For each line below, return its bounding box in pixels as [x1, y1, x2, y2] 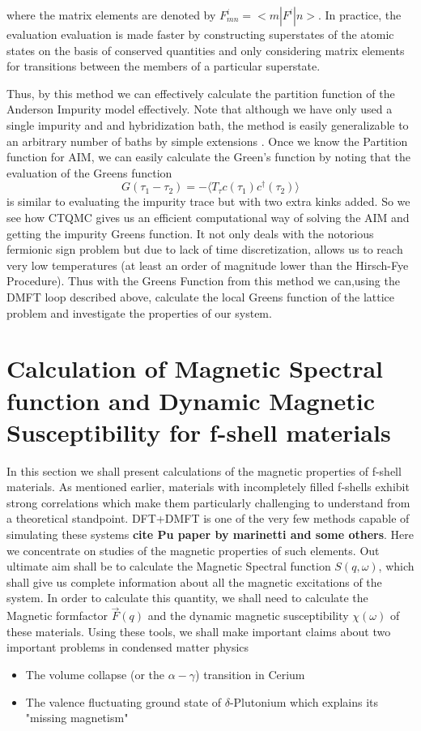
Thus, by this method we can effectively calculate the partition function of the [6, 84, 395, 101]
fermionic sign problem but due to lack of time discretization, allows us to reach [6, 241, 403, 258]
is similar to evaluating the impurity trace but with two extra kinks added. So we [6, 193, 410, 210]
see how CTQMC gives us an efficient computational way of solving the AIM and [6, 209, 410, 226]
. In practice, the [317, 6, 402, 23]
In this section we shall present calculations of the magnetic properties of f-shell [6, 462, 402, 479]
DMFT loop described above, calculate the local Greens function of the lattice [6, 288, 395, 305]
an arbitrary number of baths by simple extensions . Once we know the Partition [6, 132, 408, 149]
